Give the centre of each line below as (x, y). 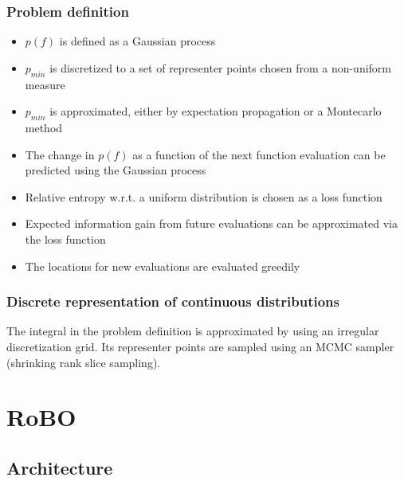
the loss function (65, 239)
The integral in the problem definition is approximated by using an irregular (193, 331)
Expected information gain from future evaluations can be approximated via (211, 223)
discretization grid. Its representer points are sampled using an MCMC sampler (200, 346)
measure (45, 84)
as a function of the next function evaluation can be (259, 154)
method (44, 127)
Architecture (60, 467)
